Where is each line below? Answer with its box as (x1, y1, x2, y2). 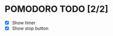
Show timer (11, 20, 36, 26)
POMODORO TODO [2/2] (4, 3, 108, 15)
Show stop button (11, 26, 48, 31)
